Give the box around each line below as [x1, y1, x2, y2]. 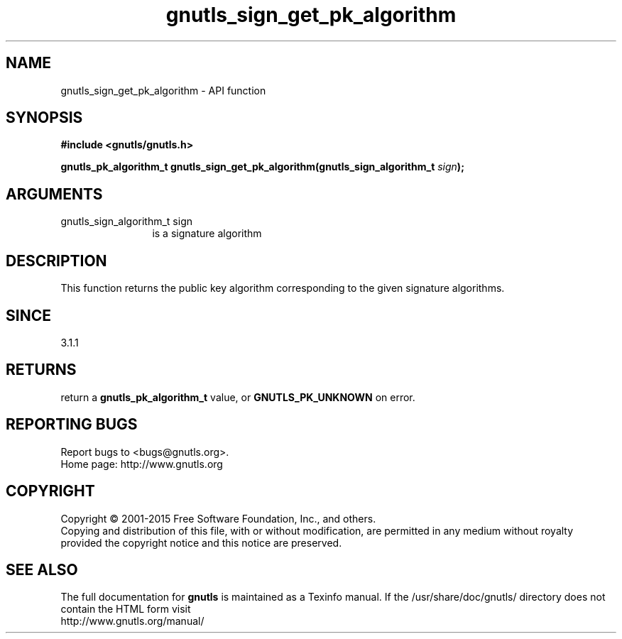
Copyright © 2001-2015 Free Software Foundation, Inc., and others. [60, 512, 376, 525]
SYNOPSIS [6, 109, 83, 127]
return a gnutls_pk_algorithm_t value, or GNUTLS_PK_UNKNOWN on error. [60, 390, 415, 403]
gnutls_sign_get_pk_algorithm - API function [60, 84, 266, 97]
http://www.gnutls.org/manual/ [60, 615, 204, 628]
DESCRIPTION [6, 251, 107, 270]
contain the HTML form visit [60, 603, 191, 616]
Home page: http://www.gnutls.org [60, 457, 223, 470]
